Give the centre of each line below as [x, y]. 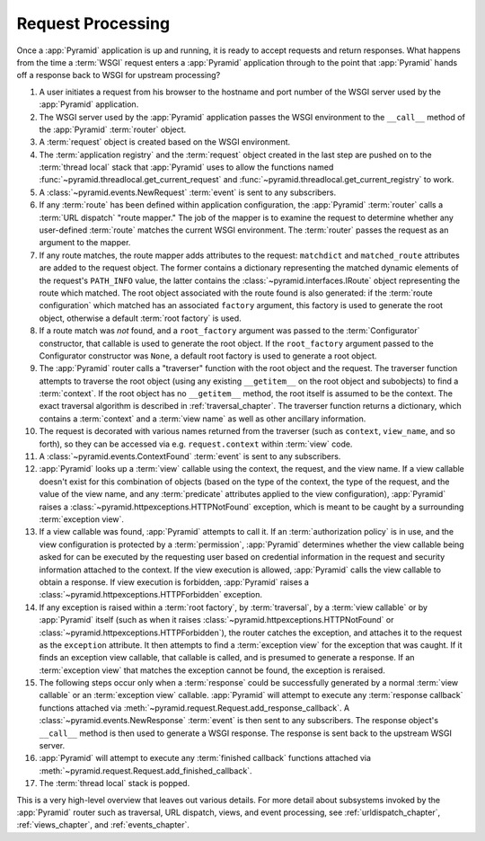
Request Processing [93, 23]
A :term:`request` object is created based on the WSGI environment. [165, 142]
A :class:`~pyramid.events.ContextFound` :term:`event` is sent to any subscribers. [190, 456]
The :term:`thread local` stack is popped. [115, 783]
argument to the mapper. [85, 243]
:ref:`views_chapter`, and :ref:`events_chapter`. [103, 825]
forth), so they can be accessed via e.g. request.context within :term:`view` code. [196, 444]
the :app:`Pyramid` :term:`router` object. [113, 129]
